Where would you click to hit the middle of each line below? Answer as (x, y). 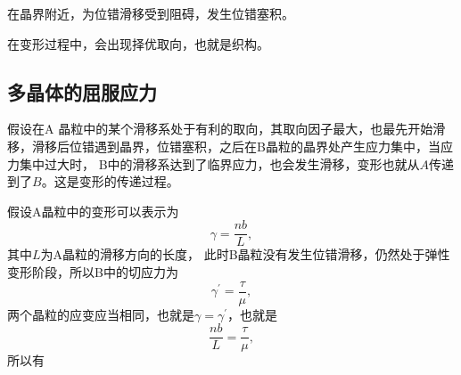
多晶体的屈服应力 (82, 91)
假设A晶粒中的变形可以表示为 (93, 211)
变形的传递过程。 (129, 181)
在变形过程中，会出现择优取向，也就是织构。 (138, 43)
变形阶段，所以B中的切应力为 (93, 272)
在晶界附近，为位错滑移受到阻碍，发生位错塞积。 (151, 13)
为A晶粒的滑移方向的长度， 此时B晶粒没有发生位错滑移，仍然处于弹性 (245, 254)
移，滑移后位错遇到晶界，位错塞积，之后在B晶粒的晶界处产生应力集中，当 (224, 146)
